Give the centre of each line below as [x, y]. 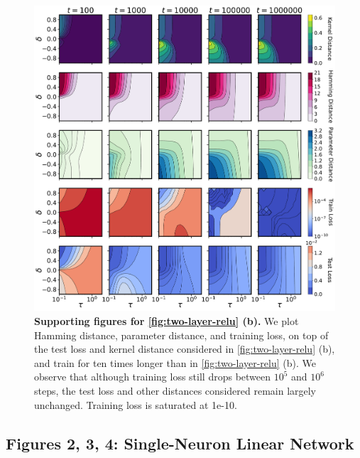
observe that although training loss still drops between [153, 377]
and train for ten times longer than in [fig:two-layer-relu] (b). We [175, 362]
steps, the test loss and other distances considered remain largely [175, 390]
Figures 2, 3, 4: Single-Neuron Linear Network [180, 443]
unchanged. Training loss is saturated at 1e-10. [136, 404]
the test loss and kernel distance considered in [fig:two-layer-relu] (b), [185, 349]
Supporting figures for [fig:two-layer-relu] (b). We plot [167, 321]
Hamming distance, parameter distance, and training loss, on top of [181, 335]
